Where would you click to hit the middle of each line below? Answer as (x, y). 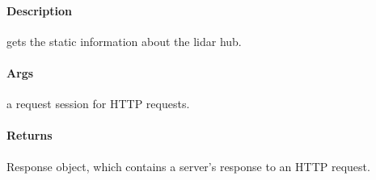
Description (40, 10)
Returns (30, 135)
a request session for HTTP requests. (98, 104)
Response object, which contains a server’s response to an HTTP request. (188, 166)
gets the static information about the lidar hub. (124, 41)
